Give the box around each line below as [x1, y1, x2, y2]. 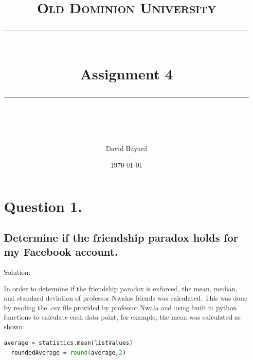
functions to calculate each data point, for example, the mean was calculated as [4, 312, 241, 322]
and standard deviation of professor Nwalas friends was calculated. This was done [4, 293, 248, 303]
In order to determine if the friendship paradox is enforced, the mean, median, [4, 283, 237, 293]
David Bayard [106, 143, 147, 153]
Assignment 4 [80, 63, 173, 83]
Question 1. [4, 196, 82, 216]
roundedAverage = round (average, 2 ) [11, 349, 126, 357]
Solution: [4, 266, 31, 277]
